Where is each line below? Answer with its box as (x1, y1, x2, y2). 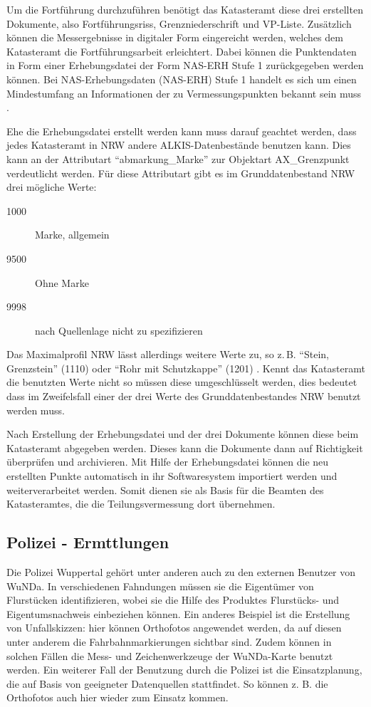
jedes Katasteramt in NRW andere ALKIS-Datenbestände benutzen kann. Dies (6, 137, 351, 152)
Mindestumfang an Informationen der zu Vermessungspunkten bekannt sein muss (6, 85, 362, 100)
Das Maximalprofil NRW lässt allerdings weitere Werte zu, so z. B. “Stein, (6, 347, 329, 362)
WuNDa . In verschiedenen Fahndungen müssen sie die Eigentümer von (6, 578, 314, 593)
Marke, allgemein (35, 227, 110, 242)
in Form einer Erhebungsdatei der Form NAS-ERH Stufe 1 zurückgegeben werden (6, 58, 364, 73)
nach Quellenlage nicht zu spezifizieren (35, 323, 203, 337)
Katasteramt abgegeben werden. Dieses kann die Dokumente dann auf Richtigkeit (6, 440, 363, 455)
